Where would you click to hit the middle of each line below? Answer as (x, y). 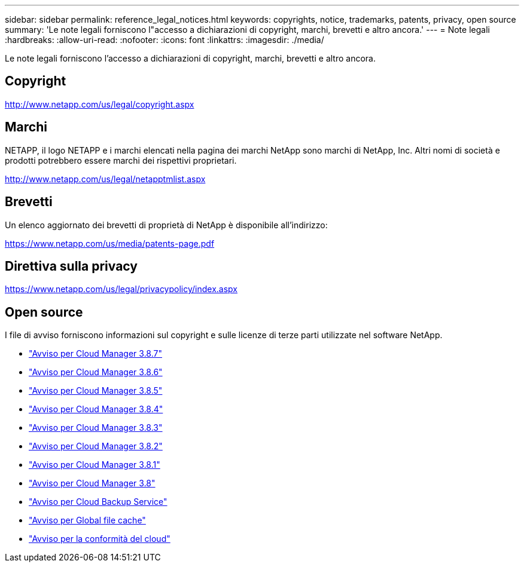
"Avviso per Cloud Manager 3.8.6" (96, 372)
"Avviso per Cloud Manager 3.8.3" (96, 428)
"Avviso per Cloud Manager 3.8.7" (95, 354)
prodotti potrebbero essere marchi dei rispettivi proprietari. (121, 160)
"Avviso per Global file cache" (87, 520)
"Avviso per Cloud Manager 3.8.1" (95, 465)
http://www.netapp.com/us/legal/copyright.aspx (100, 104)
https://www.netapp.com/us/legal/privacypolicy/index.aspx (121, 289)
